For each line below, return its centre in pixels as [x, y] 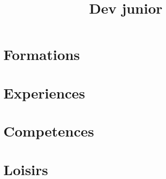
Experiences [44, 92]
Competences [49, 131]
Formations [42, 54]
